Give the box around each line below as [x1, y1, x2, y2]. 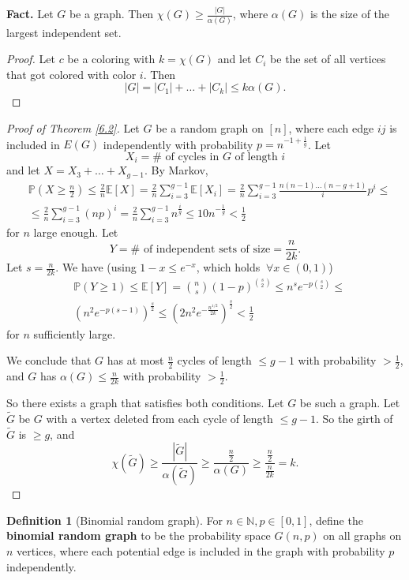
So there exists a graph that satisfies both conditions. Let [6, 395, 284, 411]
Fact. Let [6, 6, 54, 22]
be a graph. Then [69, 6, 154, 22]
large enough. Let [33, 223, 118, 240]
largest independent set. [6, 24, 122, 40]
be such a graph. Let [299, 395, 400, 411]
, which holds [196, 259, 261, 275]
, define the [309, 511, 363, 528]
